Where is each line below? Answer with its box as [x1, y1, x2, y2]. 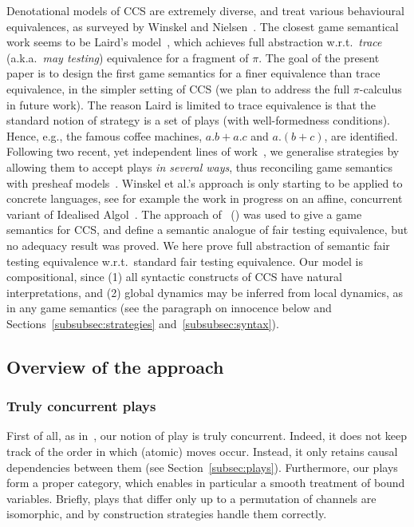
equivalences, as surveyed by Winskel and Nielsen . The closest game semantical [6, 18, 399, 34]
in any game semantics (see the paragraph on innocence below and [6, 299, 332, 316]
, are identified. [324, 127, 398, 144]
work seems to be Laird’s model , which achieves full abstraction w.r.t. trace [6, 34, 382, 50]
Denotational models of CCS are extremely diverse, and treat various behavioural [6, 2, 404, 18]
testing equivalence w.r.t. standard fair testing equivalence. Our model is [6, 252, 363, 269]
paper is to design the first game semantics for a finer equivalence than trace [6, 65, 380, 81]
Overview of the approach [6, 354, 224, 378]
